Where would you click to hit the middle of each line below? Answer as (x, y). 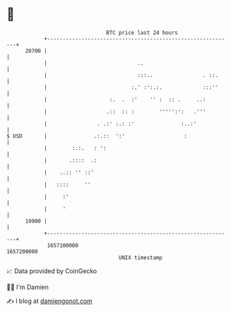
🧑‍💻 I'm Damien (28, 287)
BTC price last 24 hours (142, 33)
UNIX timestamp (141, 257)
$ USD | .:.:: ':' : (97, 136)
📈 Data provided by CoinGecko (52, 271)
